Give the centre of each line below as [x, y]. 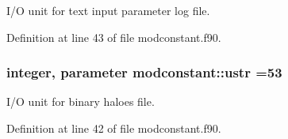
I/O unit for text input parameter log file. [108, 10]
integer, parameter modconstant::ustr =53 [144, 72]
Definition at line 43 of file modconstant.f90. [114, 37]
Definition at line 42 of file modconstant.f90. [114, 128]
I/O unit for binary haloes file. [81, 101]
